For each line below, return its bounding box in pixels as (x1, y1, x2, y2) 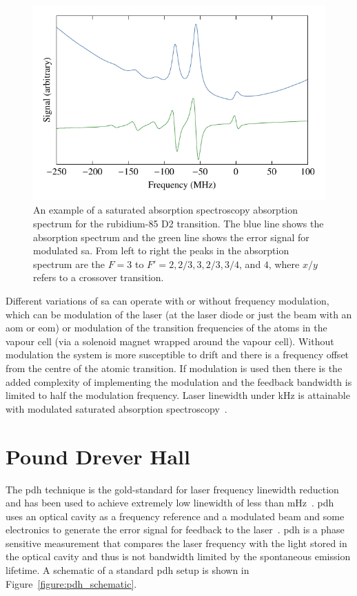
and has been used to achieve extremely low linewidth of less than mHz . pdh (6, 495, 334, 510)
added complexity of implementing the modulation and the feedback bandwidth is (6, 374, 352, 389)
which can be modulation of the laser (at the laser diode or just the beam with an (6, 307, 352, 321)
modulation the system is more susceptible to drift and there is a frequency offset (6, 347, 349, 362)
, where (268, 256, 300, 271)
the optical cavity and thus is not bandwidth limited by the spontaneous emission (6, 549, 351, 564)
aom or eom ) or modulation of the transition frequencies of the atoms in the (6, 320, 327, 335)
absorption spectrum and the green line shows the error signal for (33, 229, 309, 244)
